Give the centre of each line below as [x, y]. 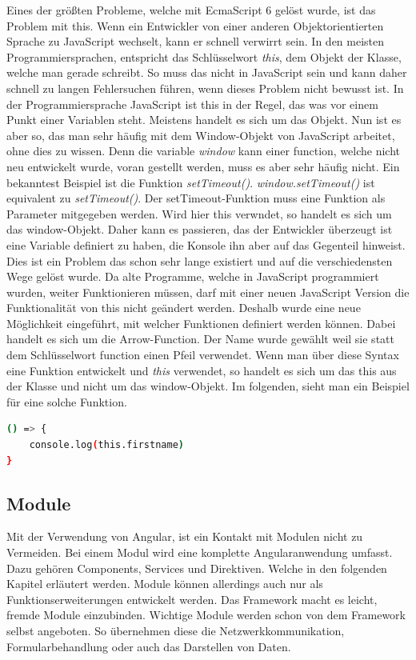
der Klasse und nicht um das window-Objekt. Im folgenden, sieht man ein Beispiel [208, 386]
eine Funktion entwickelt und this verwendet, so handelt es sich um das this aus [202, 370]
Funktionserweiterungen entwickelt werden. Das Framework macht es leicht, [192, 599]
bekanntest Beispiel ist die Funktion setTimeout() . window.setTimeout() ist [191, 182]
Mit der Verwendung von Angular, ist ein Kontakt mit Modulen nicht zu [185, 536]
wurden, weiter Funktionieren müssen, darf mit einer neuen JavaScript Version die [208, 292]
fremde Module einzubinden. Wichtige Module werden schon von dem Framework [206, 615]
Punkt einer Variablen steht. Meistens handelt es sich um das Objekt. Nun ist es [204, 120]
